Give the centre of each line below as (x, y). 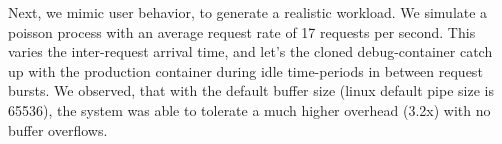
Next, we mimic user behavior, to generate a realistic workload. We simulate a (248, 12)
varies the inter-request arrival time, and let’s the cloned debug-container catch (250, 51)
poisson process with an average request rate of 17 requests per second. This (242, 31)
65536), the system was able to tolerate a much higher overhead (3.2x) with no (249, 109)
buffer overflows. (58, 129)
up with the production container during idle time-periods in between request (245, 70)
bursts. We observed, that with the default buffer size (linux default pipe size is (251, 90)
